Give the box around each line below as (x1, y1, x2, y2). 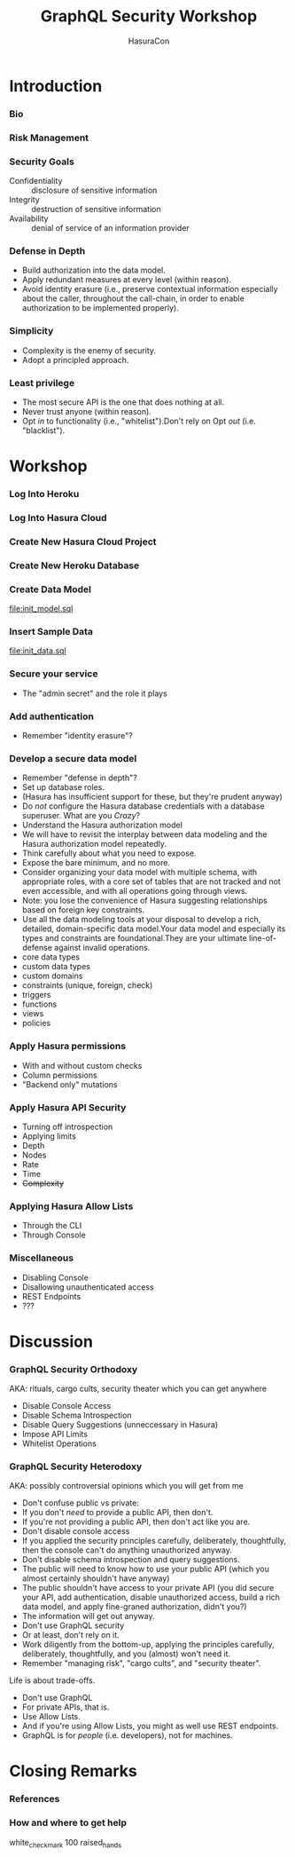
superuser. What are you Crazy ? (21, 810, 140, 821)
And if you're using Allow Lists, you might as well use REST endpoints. (21, 1720, 279, 1732)
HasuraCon (128, 36, 170, 46)
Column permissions (21, 1070, 97, 1080)
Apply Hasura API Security (9, 1101, 127, 1113)
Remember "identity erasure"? (21, 731, 133, 741)
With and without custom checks (21, 1060, 143, 1071)
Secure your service (9, 668, 98, 680)
